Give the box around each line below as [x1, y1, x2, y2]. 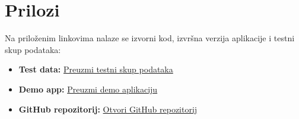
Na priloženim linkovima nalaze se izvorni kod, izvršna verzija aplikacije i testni [5, 32, 295, 44]
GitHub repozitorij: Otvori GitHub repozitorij [18, 103, 198, 115]
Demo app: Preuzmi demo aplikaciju [18, 82, 158, 95]
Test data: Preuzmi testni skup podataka [18, 63, 173, 75]
